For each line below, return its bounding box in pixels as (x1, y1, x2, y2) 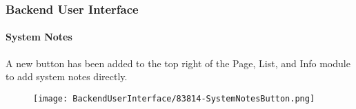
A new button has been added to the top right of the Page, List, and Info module (6, 56, 350, 70)
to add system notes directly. (6, 69, 128, 84)
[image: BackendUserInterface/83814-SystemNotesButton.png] (33, 93, 315, 104)
